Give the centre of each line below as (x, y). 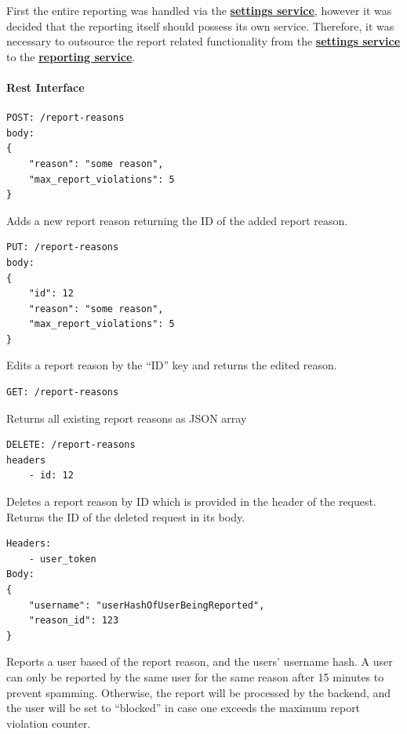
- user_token (62, 559)
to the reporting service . (71, 56)
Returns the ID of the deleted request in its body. (126, 516)
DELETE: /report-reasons (71, 445)
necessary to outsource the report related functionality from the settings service (203, 41)
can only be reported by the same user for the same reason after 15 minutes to (195, 676)
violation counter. (49, 723)
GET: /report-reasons (63, 392)
